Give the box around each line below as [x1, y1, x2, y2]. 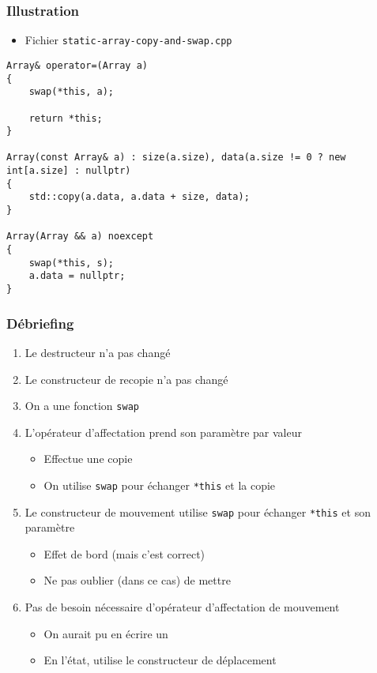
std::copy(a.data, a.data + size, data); [28, 191, 250, 203]
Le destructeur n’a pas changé [25, 344, 171, 360]
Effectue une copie [43, 450, 133, 467]
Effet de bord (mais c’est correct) [43, 545, 205, 562]
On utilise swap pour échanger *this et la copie [43, 476, 276, 493]
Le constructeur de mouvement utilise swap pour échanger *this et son [25, 503, 371, 520]
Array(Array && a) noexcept [6, 231, 154, 243]
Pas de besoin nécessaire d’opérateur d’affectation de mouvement [25, 599, 340, 615]
